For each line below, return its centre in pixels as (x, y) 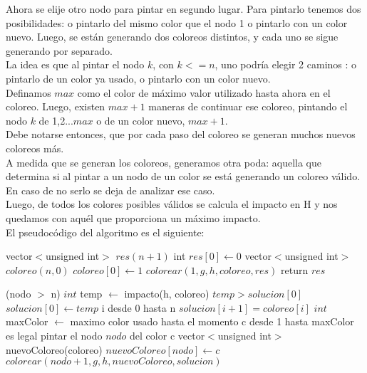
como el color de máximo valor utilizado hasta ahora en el (204, 92)
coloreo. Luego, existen (56, 106)
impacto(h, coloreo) (167, 294)
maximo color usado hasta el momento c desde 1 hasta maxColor (212, 321)
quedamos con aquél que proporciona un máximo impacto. (133, 217)
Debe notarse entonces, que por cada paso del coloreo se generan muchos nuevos (181, 134)
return (295, 269)
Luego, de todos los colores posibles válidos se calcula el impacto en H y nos (172, 204)
